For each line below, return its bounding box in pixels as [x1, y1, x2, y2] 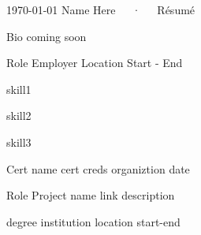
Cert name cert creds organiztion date [6, 160, 190, 177]
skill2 [6, 107, 32, 124]
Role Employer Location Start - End [6, 54, 183, 71]
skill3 [6, 133, 32, 150]
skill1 [6, 80, 32, 97]
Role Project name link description [6, 187, 175, 203]
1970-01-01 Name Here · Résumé [6, 2, 195, 17]
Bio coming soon [6, 28, 87, 44]
